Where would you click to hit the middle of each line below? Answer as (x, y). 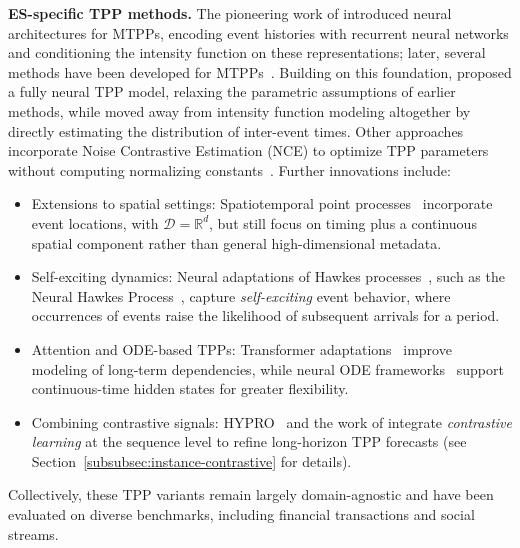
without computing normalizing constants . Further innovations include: (229, 169)
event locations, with (95, 222)
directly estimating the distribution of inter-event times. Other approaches (236, 130)
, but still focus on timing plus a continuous (343, 222)
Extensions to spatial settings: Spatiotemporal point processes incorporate (262, 203)
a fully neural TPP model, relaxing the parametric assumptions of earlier (232, 91)
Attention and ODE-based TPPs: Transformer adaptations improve (241, 348)
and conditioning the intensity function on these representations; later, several (247, 52)
